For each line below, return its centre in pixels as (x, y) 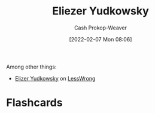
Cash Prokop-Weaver (101, 28)
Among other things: (31, 67)
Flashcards (34, 103)
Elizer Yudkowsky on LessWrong (55, 78)
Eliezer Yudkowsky (101, 11)
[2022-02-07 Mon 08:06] (101, 39)
